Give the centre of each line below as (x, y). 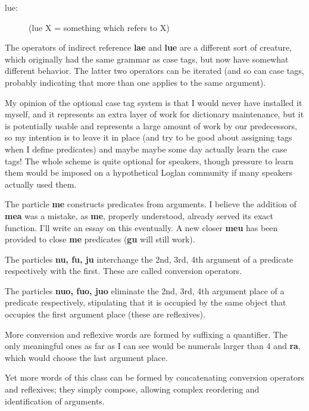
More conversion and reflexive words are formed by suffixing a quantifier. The (146, 334)
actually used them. (41, 184)
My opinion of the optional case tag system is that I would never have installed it (154, 102)
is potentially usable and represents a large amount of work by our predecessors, (151, 125)
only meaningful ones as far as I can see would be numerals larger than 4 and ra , (153, 346)
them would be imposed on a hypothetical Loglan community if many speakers (149, 172)
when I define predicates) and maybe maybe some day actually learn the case (146, 149)
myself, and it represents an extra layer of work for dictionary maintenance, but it (154, 114)
